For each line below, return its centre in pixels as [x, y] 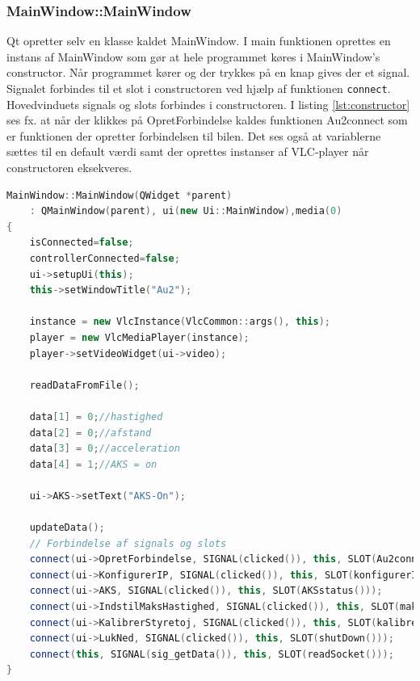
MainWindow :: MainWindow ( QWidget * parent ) [120, 195]
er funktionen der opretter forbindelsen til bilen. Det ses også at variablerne [194, 135]
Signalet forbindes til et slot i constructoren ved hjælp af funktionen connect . [199, 88]
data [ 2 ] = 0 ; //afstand [90, 433]
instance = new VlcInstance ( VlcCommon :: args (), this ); [180, 322]
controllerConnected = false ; [105, 259]
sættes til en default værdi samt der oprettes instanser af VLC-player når [188, 151]
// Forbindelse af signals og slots [128, 543]
